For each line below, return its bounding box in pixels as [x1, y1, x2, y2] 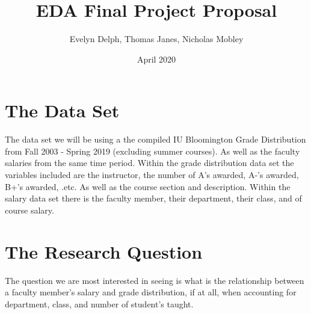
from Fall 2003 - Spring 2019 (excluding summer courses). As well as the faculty [5, 144, 300, 157]
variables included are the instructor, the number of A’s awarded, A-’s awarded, [5, 168, 299, 181]
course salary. [5, 203, 54, 216]
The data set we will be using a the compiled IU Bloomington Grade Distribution [5, 133, 306, 146]
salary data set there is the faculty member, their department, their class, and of [5, 192, 302, 205]
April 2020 [137, 52, 176, 65]
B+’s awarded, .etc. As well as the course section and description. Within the [5, 180, 291, 192]
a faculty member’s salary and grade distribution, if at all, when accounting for [5, 286, 297, 298]
